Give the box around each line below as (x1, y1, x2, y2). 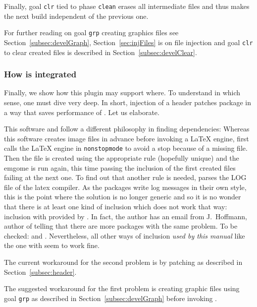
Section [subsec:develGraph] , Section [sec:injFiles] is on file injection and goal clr (4, 37, 253, 47)
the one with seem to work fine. (4, 240, 100, 250)
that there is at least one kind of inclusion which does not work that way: (4, 201, 227, 211)
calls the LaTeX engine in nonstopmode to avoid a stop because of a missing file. (4, 143, 248, 153)
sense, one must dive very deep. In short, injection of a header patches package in (4, 97, 252, 107)
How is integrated (4, 68, 77, 80)
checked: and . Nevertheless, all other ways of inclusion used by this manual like (4, 230, 245, 241)
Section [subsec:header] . (4, 266, 77, 277)
